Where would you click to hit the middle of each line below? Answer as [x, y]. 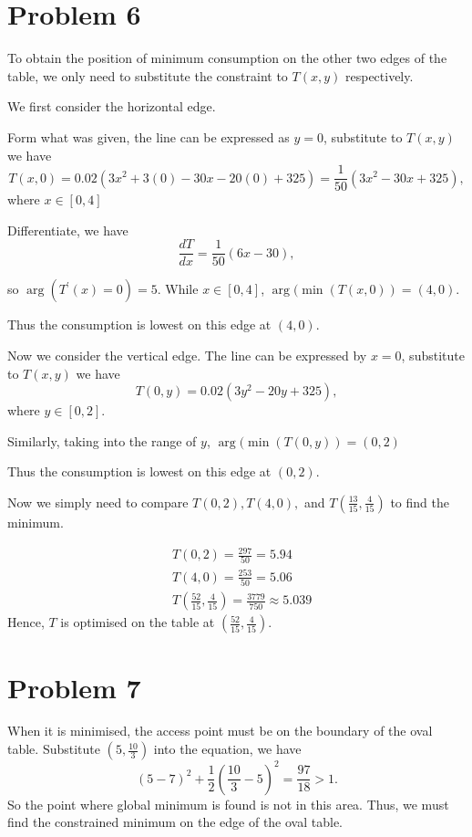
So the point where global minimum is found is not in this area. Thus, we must [228, 804]
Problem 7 [74, 687]
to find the [420, 502]
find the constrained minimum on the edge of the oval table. [175, 822]
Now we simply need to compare [98, 502]
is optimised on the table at [138, 622]
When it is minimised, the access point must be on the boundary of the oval [220, 731]
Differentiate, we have [68, 230]
